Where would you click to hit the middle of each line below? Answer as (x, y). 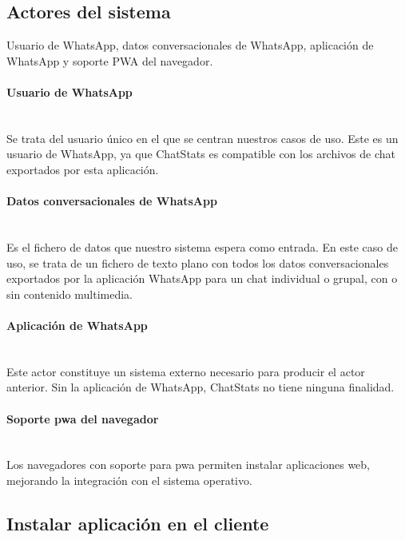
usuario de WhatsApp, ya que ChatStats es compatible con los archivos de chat (201, 154)
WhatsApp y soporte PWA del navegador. (110, 60)
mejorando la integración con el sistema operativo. (129, 480)
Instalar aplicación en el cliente (138, 523)
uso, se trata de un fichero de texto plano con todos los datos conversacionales (198, 262)
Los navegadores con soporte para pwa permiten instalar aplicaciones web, (188, 465)
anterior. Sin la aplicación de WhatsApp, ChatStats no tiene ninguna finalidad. (201, 387)
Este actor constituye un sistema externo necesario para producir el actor (186, 371)
